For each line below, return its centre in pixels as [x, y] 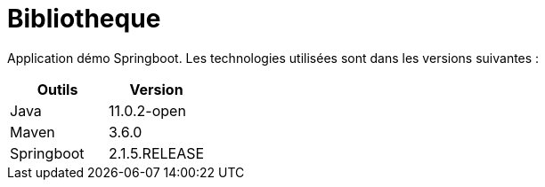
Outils [57, 89]
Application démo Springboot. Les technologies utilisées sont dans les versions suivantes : [273, 58]
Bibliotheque [84, 19]
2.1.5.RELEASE [157, 153]
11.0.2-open [147, 110]
